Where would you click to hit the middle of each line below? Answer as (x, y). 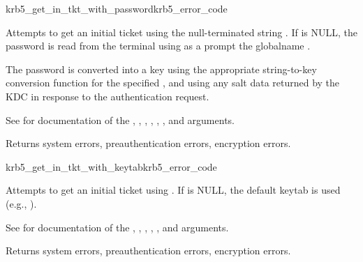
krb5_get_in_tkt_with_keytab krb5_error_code (111, 166)
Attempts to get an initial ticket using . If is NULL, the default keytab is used (173, 190)
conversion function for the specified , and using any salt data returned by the (173, 83)
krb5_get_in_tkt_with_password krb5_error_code (117, 8)
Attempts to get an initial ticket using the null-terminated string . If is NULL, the (181, 32)
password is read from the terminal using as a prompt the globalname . (158, 46)
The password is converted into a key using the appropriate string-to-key (161, 69)
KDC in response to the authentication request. (108, 96)
